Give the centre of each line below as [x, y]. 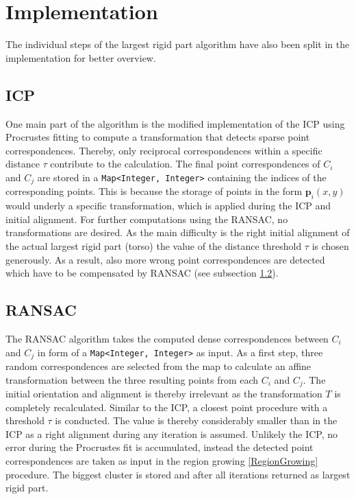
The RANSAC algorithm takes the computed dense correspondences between [167, 338]
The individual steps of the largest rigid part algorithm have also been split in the [178, 44]
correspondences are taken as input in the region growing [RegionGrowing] [162, 460]
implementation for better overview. [81, 57]
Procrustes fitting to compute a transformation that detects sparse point [158, 137]
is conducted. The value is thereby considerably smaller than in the [196, 420]
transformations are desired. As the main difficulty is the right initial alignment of [178, 232]
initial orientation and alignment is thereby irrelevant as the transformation [164, 393]
